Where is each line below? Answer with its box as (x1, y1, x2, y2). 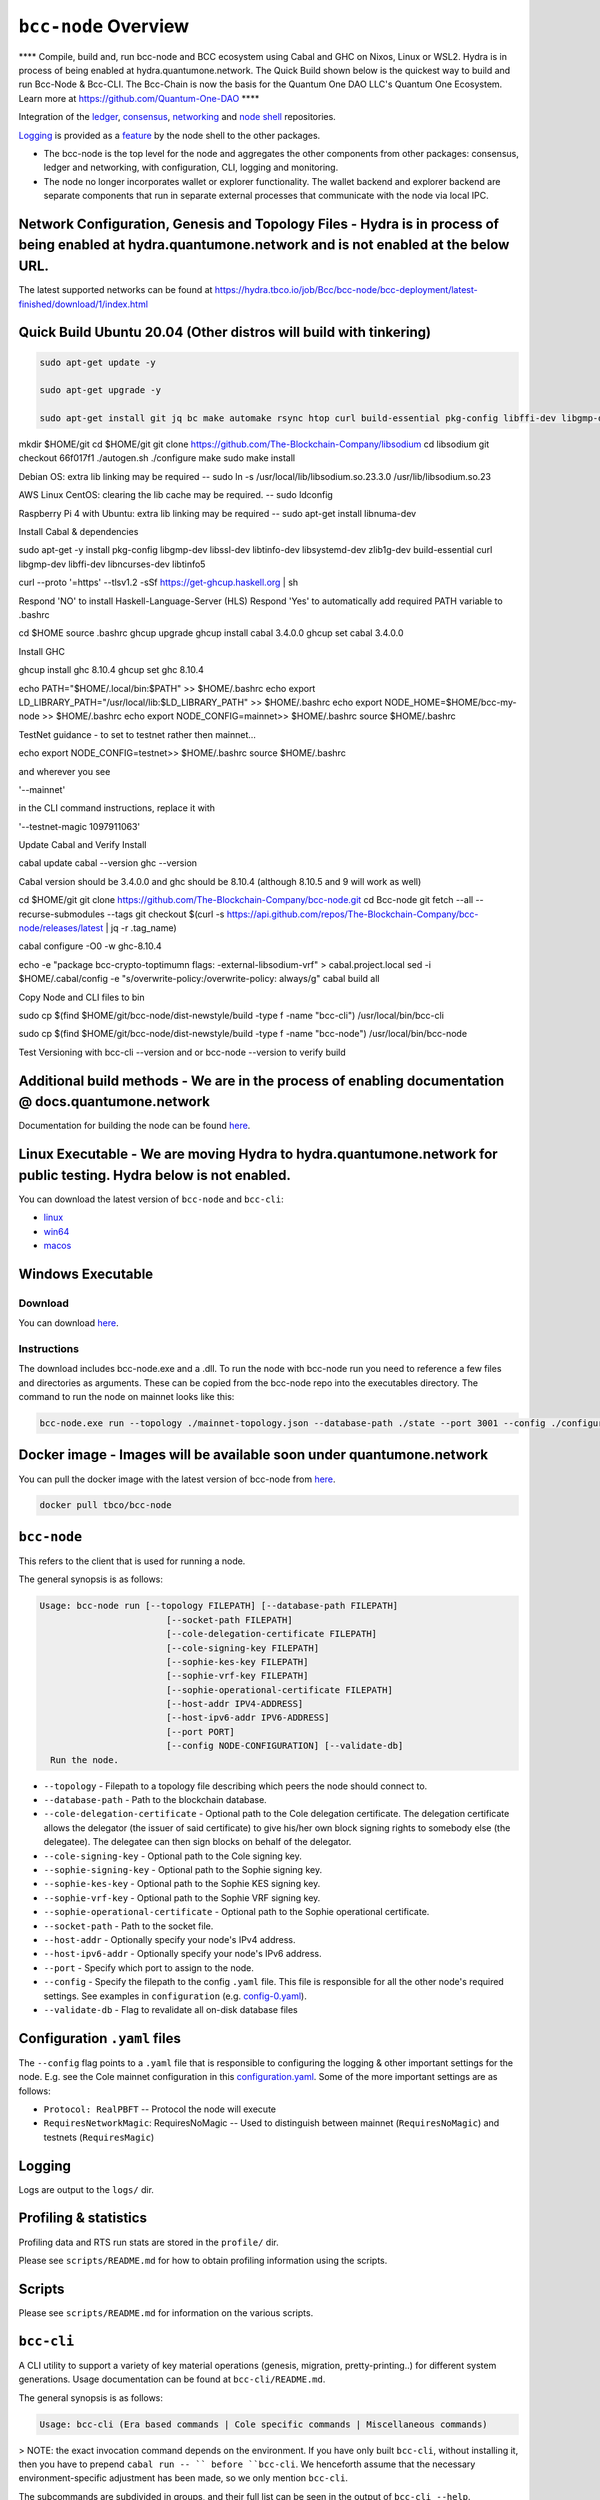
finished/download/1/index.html (18, 298, 149, 310)
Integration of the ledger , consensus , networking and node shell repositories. (18, 111, 337, 123)
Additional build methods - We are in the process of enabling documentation (18, 1072, 505, 1089)
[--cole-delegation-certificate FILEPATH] (165, 1628, 378, 1640)
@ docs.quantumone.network (18, 1093, 210, 1110)
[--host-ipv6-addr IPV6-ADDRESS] (165, 1712, 330, 1724)
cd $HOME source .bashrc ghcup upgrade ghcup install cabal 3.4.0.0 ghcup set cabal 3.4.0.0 (18, 627, 404, 639)
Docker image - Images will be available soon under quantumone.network (18, 1446, 489, 1464)
